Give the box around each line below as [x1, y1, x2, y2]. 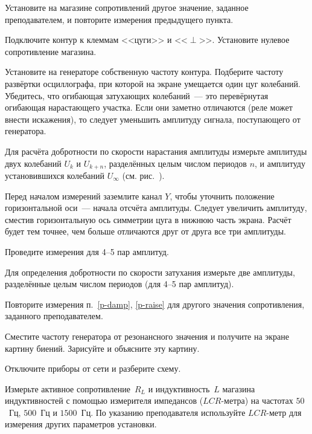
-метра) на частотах [221, 394, 293, 407]
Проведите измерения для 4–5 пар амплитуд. [5, 245, 169, 257]
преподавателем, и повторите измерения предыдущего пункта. [5, 13, 234, 25]
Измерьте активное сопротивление [5, 382, 130, 395]
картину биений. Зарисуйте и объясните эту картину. [5, 342, 200, 354]
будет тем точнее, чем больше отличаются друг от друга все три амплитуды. [5, 225, 286, 238]
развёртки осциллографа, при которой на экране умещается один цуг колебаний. [5, 77, 301, 89]
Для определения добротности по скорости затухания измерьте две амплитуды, [5, 265, 295, 278]
